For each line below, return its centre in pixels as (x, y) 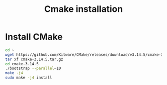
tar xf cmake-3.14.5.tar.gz (34, 59)
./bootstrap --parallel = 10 (33, 68)
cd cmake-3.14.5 (22, 64)
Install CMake (34, 37)
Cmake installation (83, 9)
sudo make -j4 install (29, 78)
